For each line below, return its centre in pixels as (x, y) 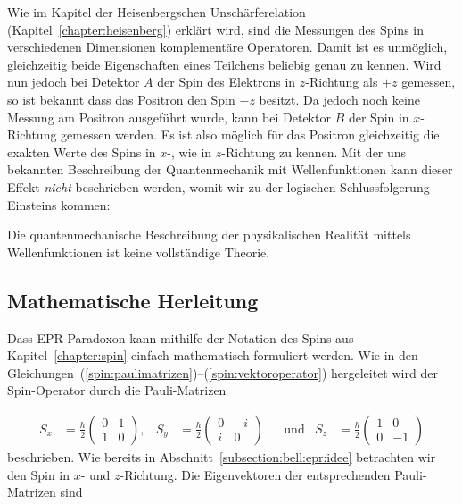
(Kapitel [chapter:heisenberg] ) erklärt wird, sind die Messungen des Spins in (216, 29)
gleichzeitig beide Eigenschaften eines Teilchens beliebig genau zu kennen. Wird (224, 64)
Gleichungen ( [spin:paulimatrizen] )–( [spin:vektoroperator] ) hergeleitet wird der (223, 372)
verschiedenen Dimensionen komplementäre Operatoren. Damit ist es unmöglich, (227, 47)
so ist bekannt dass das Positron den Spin (121, 99)
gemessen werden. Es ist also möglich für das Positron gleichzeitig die (250, 134)
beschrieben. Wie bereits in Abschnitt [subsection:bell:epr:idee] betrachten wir (222, 456)
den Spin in (39, 474)
